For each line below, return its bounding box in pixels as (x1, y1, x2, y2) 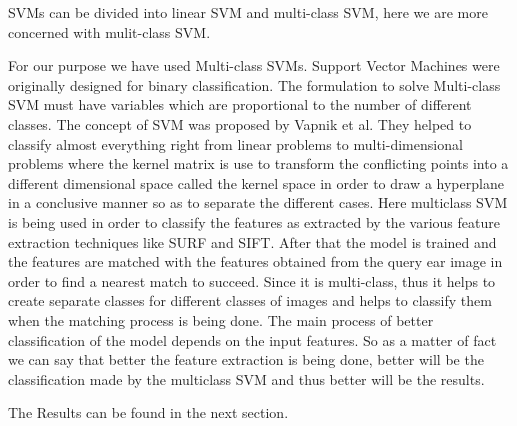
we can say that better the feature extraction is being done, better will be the (8, 349, 484, 370)
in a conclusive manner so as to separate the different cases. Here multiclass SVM (8, 192, 508, 213)
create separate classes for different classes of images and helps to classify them (8, 290, 492, 311)
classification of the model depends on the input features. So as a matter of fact (8, 329, 497, 350)
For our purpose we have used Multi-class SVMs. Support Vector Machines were (8, 55, 500, 76)
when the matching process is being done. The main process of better (8, 309, 434, 330)
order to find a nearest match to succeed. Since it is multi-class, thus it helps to (8, 270, 496, 291)
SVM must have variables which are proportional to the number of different (8, 94, 472, 115)
